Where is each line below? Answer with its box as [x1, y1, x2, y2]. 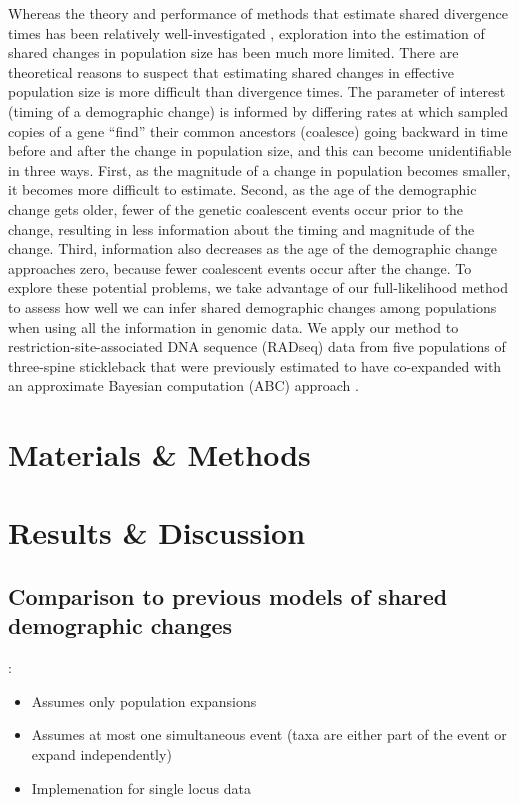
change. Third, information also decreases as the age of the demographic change [8, 238, 497, 259]
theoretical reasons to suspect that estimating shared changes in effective [8, 61, 454, 82]
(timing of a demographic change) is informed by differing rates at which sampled [8, 100, 509, 121]
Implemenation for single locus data [31, 777, 251, 798]
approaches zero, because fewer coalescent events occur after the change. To [8, 257, 472, 278]
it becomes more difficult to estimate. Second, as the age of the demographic [8, 179, 477, 200]
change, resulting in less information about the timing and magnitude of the [8, 218, 475, 239]
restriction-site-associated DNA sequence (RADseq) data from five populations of [8, 336, 506, 357]
